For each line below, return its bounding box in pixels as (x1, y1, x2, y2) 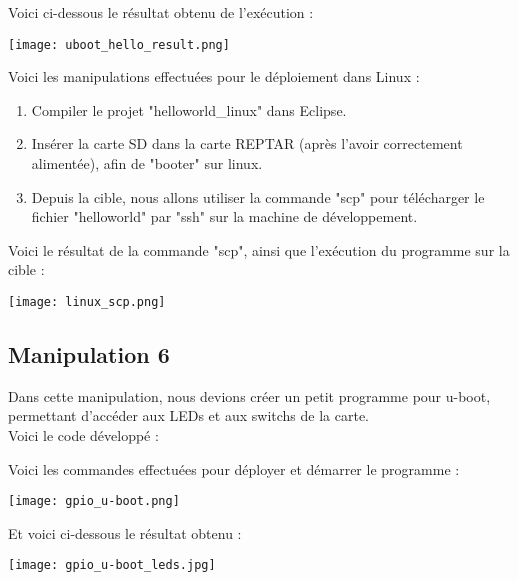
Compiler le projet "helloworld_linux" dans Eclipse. (31, 99, 347, 120)
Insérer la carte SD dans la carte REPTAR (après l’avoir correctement (31, 133, 463, 154)
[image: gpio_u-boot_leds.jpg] (8, 558, 216, 573)
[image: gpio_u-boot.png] (8, 494, 180, 509)
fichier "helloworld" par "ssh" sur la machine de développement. (31, 206, 418, 227)
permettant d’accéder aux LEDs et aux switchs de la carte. (8, 405, 370, 426)
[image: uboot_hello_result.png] (8, 37, 230, 52)
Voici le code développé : (8, 425, 159, 446)
